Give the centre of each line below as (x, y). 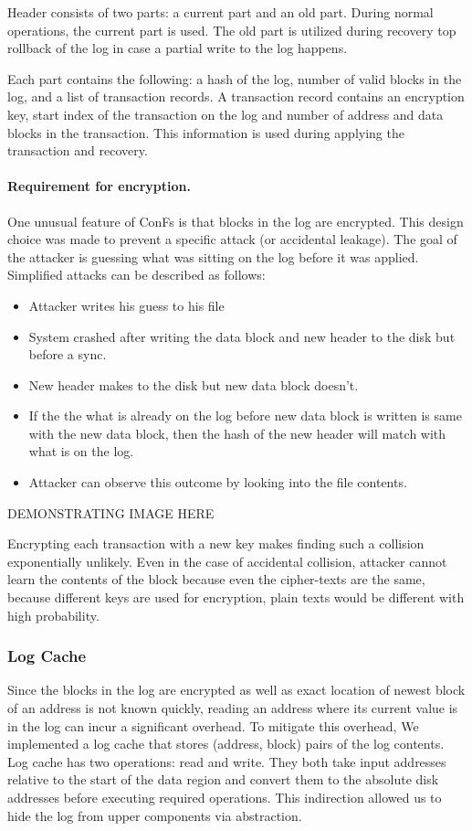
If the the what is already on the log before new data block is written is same (245, 415)
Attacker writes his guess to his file (126, 305)
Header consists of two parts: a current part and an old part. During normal (220, 12)
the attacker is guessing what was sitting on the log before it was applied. (213, 256)
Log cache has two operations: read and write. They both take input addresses (227, 761)
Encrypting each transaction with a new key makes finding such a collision (216, 543)
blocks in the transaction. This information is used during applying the (206, 132)
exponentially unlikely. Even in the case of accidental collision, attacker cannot (227, 561)
